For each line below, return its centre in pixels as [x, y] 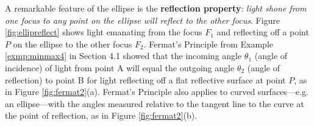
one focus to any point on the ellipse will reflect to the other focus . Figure [143, 20]
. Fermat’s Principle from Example [209, 44]
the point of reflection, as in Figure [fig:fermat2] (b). [101, 115]
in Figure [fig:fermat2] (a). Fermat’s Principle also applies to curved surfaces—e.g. [157, 92]
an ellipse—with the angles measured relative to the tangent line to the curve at [155, 103]
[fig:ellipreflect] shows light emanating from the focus [104, 32]
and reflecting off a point [263, 32]
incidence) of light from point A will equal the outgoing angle [120, 67]
